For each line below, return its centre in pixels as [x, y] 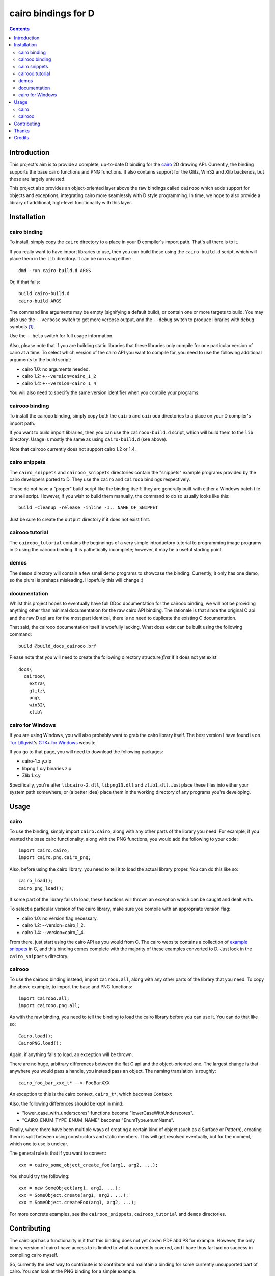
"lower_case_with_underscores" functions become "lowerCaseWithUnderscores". [108, 1113]
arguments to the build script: [40, 359]
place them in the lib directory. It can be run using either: [71, 259]
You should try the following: [39, 1176]
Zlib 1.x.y [31, 775]
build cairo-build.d [44, 294]
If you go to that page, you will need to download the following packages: [86, 752]
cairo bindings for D [52, 13]
